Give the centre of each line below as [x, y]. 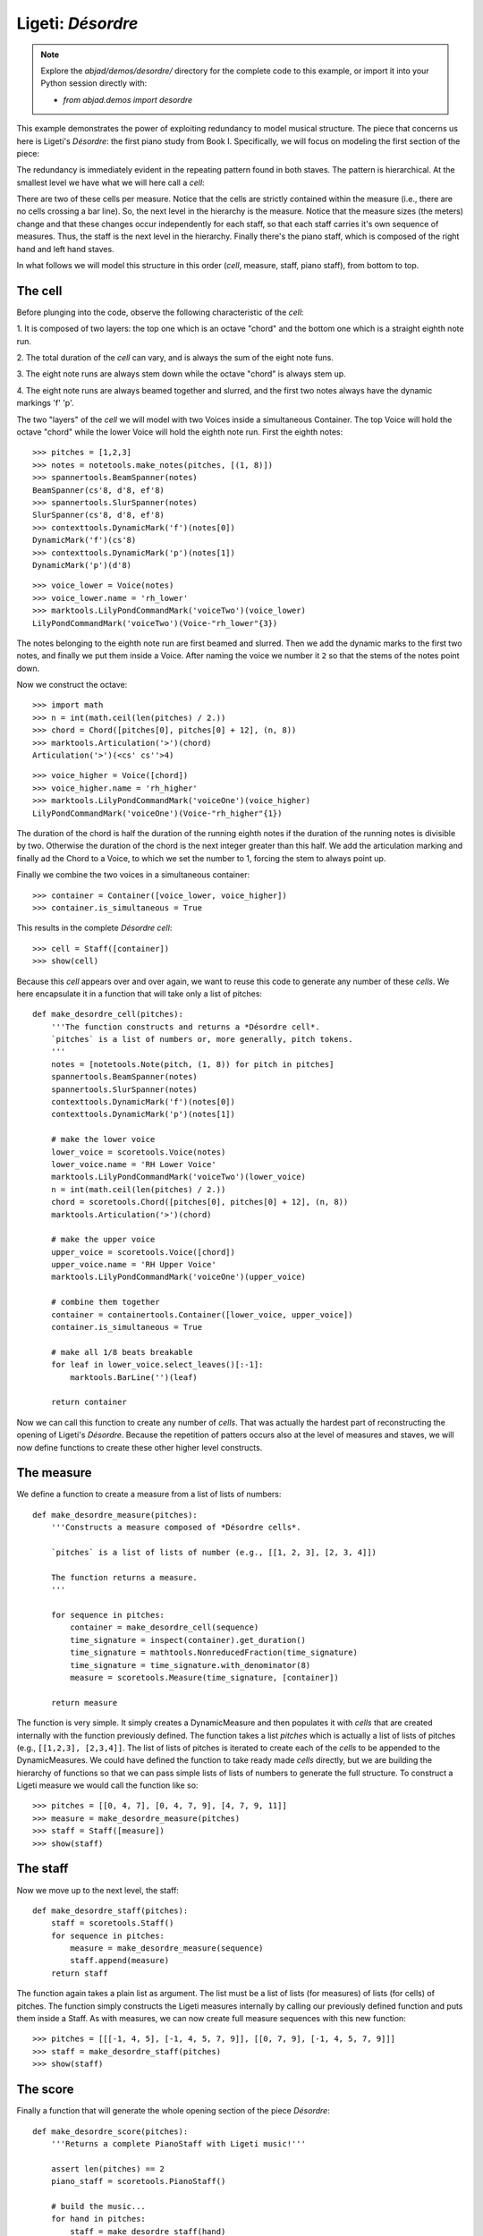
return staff [79, 1973]
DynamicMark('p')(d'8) [82, 565]
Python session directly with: [94, 83]
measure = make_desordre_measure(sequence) [167, 1948]
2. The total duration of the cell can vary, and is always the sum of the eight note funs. [175, 358]
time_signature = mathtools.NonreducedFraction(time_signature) [214, 1653]
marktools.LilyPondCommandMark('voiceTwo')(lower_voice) [178, 1177]
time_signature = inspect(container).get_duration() [188, 1640]
